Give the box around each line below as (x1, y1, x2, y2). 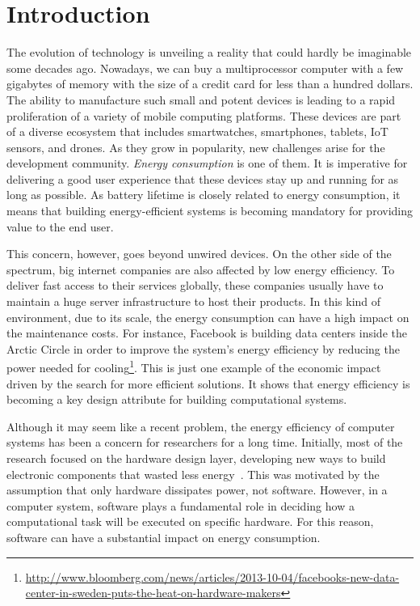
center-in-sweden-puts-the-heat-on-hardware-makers (25, 584, 281, 601)
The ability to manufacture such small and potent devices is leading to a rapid (6, 91, 396, 108)
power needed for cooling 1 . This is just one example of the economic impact (6, 357, 381, 376)
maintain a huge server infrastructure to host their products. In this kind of (6, 293, 381, 310)
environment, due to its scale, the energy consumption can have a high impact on (6, 308, 409, 325)
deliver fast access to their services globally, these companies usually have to (6, 277, 384, 294)
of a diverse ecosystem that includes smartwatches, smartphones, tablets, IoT (6, 123, 388, 140)
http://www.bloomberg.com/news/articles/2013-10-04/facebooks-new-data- (25, 568, 400, 585)
